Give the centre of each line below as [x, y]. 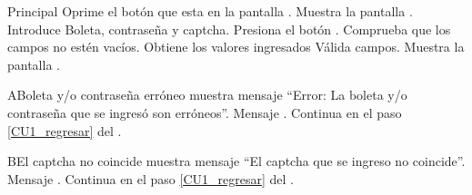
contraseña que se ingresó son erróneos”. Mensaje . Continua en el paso [205, 112]
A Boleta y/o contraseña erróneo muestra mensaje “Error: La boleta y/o [207, 95]
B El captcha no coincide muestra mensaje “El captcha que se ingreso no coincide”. [236, 161]
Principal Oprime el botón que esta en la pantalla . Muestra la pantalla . [210, 11]
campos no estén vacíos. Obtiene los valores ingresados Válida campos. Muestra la [236, 47]
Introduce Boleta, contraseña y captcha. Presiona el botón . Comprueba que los [229, 29]
